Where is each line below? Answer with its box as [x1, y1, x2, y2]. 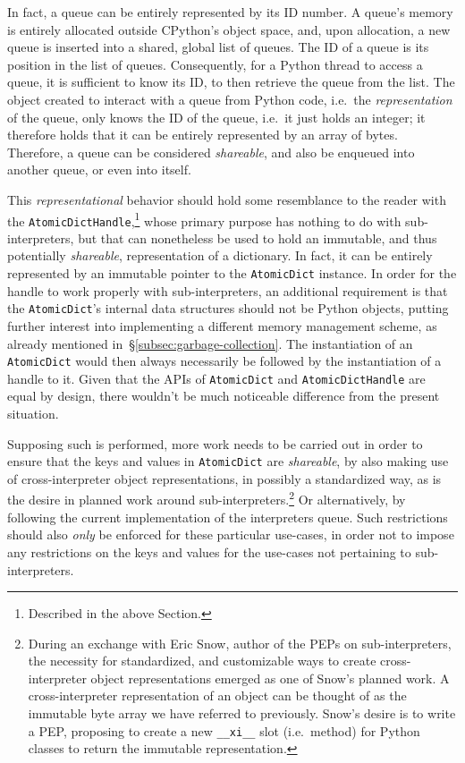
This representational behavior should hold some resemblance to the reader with [7, 190, 446, 208]
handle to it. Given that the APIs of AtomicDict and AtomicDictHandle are [7, 369, 426, 387]
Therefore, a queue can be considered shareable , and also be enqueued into [7, 142, 415, 161]
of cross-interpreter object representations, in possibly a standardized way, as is [7, 469, 442, 487]
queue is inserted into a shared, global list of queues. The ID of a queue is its [7, 38, 429, 56]
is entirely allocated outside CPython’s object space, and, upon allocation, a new [7, 20, 451, 38]
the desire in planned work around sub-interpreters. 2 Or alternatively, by [7, 487, 406, 509]
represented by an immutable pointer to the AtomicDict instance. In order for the [7, 264, 457, 283]
